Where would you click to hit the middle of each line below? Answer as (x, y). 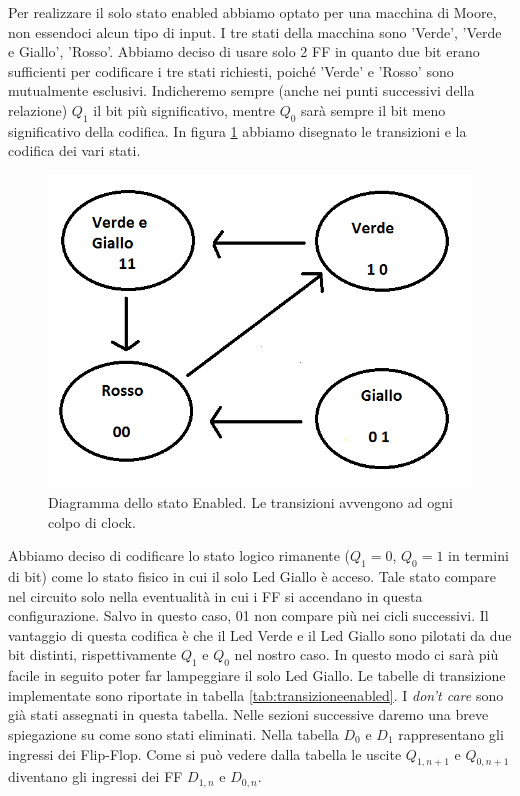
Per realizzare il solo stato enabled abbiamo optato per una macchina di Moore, (252, 12)
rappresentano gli (451, 733)
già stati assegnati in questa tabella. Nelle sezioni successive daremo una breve (248, 714)
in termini (478, 555)
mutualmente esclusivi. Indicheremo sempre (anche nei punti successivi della (241, 90)
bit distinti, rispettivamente (92, 654)
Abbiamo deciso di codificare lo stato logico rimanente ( (179, 555)
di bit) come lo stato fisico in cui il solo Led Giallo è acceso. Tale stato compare (252, 575)
